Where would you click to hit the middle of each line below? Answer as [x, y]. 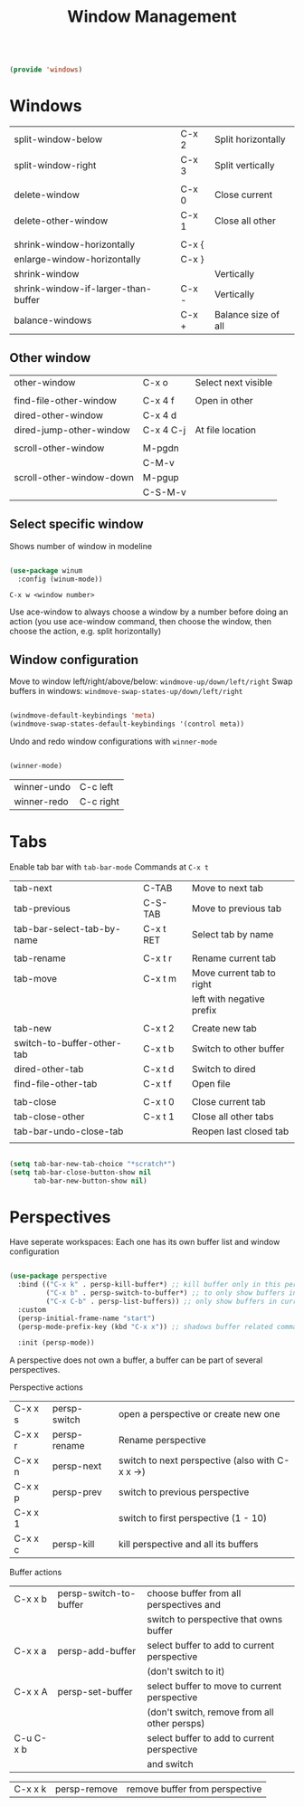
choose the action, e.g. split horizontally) [85, 632]
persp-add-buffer [97, 1651]
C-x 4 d [160, 415]
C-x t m [160, 978]
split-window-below [58, 139]
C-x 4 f [158, 400]
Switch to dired [223, 1069]
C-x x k [30, 1789]
